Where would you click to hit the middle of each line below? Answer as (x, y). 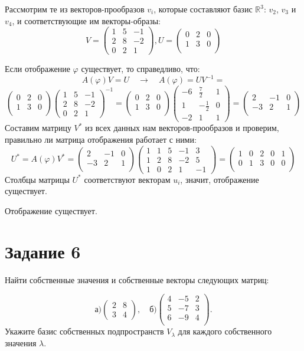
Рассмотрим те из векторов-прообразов (75, 9)
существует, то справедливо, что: (140, 69)
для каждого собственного (225, 331)
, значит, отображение (220, 179)
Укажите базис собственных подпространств (84, 331)
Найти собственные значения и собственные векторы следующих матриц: (137, 279)
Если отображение (37, 69)
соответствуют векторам (127, 179)
